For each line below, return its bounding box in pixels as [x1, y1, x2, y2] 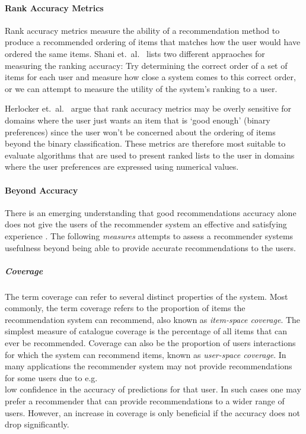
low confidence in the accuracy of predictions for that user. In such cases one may [5, 383, 301, 395]
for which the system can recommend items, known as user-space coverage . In [5, 348, 286, 360]
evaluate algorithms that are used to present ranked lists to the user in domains [5, 148, 295, 161]
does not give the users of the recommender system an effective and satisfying [5, 218, 287, 230]
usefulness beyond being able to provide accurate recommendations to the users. [5, 241, 296, 254]
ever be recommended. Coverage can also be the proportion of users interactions [5, 337, 296, 349]
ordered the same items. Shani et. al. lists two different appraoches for [5, 47, 265, 59]
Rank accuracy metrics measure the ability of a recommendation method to [5, 24, 280, 36]
